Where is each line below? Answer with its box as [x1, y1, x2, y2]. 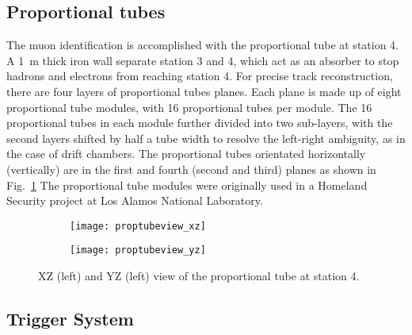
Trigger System [6, 306, 134, 331]
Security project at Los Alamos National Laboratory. [6, 192, 263, 209]
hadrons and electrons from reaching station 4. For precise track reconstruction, [6, 67, 393, 84]
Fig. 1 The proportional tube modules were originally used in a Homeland [6, 176, 368, 193]
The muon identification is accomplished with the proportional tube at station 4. [6, 37, 399, 53]
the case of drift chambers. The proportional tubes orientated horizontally [6, 145, 366, 162]
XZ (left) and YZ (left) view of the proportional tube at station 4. [38, 268, 360, 284]
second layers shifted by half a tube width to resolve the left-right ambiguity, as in [6, 129, 406, 146]
